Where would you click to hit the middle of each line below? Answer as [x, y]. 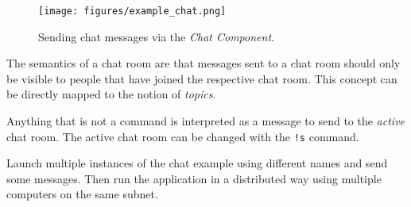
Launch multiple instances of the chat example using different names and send [197, 163]
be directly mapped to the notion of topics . [111, 94]
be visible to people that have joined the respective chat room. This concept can [202, 78]
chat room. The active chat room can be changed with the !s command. [183, 136]
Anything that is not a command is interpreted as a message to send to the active [206, 121]
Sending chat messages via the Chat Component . [156, 36]
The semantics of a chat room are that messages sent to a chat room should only [204, 63]
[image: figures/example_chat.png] [132, 11]
